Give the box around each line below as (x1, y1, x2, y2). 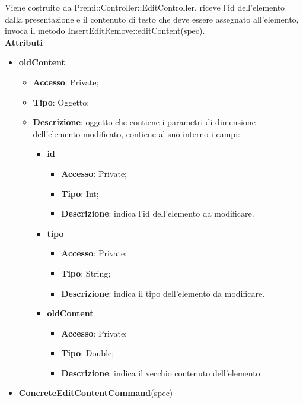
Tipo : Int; (61, 187, 99, 199)
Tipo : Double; (61, 347, 114, 359)
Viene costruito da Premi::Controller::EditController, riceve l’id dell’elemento (5, 1, 285, 13)
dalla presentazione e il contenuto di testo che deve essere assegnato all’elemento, (5, 12, 299, 25)
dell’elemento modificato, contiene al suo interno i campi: (33, 127, 240, 139)
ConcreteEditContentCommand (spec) (18, 386, 173, 399)
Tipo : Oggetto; (33, 96, 90, 108)
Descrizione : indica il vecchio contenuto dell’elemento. (61, 366, 263, 379)
